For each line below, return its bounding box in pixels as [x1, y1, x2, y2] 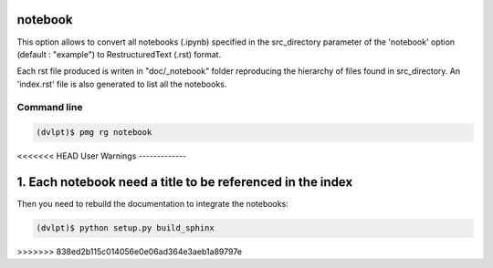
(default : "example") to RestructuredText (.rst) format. [16, 48, 222, 59]
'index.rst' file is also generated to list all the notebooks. [16, 78, 227, 89]
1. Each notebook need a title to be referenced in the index [16, 174, 353, 191]
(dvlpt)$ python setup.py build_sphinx [36, 223, 215, 233]
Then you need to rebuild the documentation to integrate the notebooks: [16, 199, 289, 210]
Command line [16, 101, 83, 114]
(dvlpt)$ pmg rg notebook [36, 128, 152, 138]
